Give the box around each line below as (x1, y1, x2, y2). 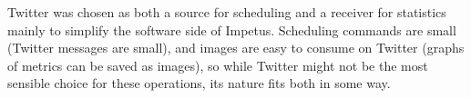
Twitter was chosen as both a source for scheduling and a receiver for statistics (7, 3, 446, 21)
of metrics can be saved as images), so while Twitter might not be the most (7, 55, 428, 74)
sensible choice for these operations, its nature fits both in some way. (7, 73, 391, 93)
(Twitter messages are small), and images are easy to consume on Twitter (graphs (7, 38, 465, 57)
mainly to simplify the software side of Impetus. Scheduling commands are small (7, 20, 456, 39)
